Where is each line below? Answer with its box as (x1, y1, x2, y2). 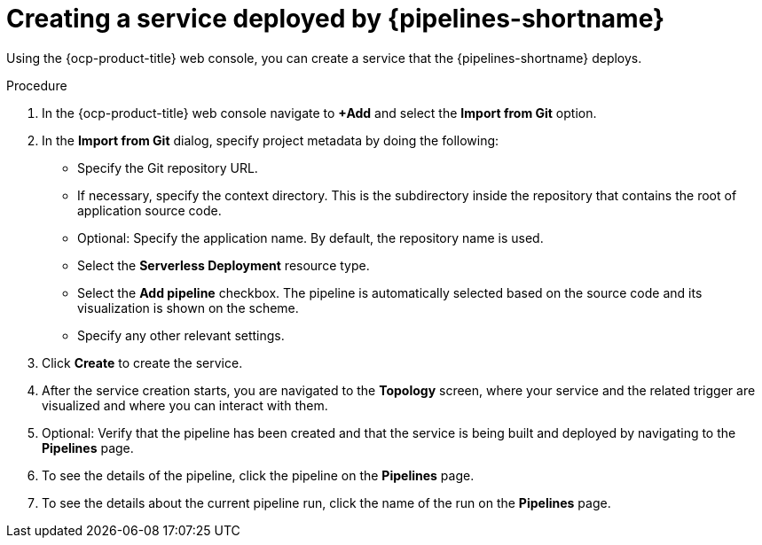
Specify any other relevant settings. (77, 327, 285, 343)
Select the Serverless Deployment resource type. (77, 257, 370, 273)
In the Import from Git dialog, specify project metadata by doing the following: (42, 132, 499, 148)
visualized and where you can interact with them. (42, 397, 328, 413)
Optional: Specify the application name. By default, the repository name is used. (77, 230, 544, 245)
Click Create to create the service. (42, 354, 243, 370)
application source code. (77, 202, 222, 218)
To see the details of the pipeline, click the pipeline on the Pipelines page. (42, 467, 475, 483)
